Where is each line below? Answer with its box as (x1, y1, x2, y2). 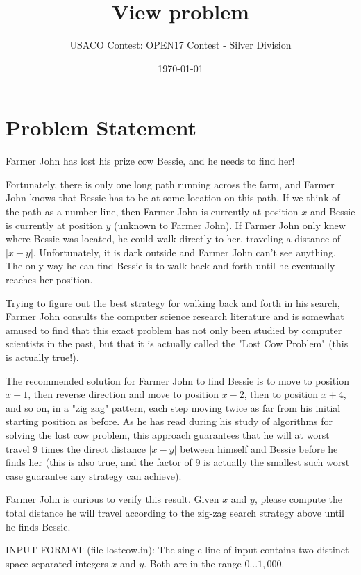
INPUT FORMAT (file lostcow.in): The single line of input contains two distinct (6, 542, 349, 557)
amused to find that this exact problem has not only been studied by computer (6, 322, 342, 337)
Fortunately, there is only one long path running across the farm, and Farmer (6, 176, 335, 191)
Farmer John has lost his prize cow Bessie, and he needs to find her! (6, 153, 295, 168)
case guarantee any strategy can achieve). (6, 468, 182, 483)
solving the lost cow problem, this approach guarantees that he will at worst (6, 427, 330, 442)
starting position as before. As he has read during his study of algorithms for (6, 414, 333, 428)
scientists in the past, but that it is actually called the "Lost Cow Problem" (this (6, 336, 349, 351)
